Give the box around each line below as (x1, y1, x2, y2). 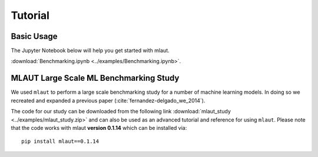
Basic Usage (11, 31, 58, 41)
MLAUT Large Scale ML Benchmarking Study (11, 73, 180, 83)
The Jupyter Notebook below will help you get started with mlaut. (11, 47, 170, 54)
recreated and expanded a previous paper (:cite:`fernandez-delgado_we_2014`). (11, 97, 206, 104)
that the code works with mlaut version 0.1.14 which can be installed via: (11, 124, 187, 131)
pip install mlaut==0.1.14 (21, 138, 100, 145)
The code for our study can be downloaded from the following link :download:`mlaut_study (11, 108, 231, 115)
